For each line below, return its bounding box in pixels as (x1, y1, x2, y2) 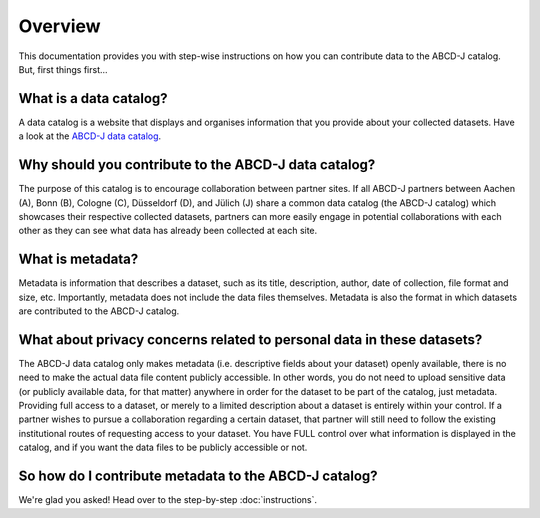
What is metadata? (18, 251, 139, 268)
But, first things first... (18, 63, 109, 75)
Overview (18, 15, 101, 37)
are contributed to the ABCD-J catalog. (18, 305, 180, 317)
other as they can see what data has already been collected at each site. (18, 225, 318, 237)
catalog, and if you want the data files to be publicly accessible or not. (18, 441, 308, 454)
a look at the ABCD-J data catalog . (18, 130, 162, 142)
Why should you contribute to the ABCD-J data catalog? (18, 156, 376, 174)
